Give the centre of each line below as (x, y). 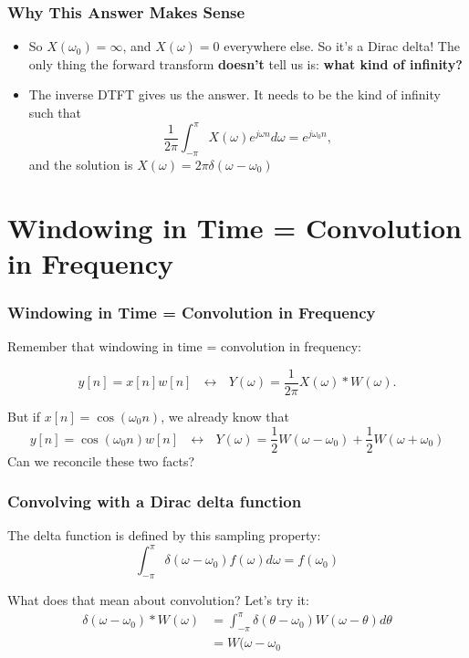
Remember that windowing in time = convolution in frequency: (185, 346)
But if (24, 416)
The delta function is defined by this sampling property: (164, 535)
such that (55, 112)
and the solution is (81, 164)
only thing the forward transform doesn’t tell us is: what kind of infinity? (245, 63)
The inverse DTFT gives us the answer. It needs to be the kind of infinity (234, 94)
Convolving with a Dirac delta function (155, 501)
